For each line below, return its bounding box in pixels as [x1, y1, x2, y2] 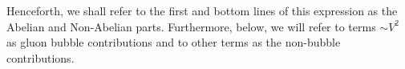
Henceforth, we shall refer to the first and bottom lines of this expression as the [6, 2, 398, 18]
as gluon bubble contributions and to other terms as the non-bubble [6, 34, 341, 51]
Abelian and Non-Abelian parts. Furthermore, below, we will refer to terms [6, 18, 376, 34]
